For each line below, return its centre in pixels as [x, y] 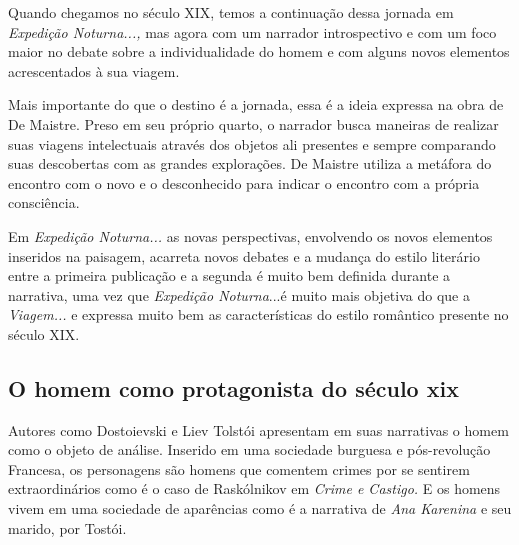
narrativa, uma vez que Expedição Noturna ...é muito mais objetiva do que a [239, 294]
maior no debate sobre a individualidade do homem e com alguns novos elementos [259, 51]
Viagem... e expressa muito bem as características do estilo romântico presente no [258, 314]
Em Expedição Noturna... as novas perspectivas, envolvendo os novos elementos [250, 235]
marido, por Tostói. [67, 527]
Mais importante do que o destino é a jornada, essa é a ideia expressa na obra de [256, 104]
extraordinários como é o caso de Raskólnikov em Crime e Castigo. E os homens [254, 488]
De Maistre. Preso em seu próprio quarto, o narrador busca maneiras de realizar [253, 123]
